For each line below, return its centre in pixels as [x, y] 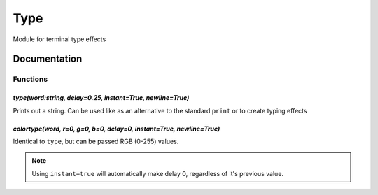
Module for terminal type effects [59, 39]
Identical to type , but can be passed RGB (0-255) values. [96, 141]
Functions [30, 79]
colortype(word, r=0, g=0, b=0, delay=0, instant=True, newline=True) [117, 129]
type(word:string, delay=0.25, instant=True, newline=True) [101, 98]
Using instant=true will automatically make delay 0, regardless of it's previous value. [157, 173]
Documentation [48, 59]
